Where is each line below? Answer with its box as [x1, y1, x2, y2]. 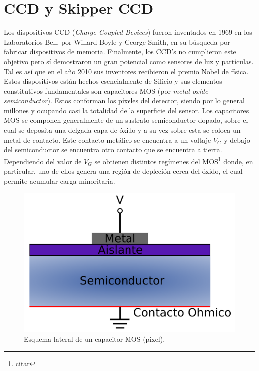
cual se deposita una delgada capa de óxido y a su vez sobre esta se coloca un [4, 125, 241, 135]
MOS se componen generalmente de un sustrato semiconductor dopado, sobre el [4, 115, 248, 125]
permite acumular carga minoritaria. [4, 175, 115, 186]
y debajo [224, 134, 250, 145]
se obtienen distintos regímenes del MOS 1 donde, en [94, 154, 253, 166]
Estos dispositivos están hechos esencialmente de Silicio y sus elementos [4, 76, 222, 86]
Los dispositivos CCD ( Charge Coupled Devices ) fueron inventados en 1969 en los [4, 27, 252, 37]
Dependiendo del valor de [4, 156, 82, 166]
